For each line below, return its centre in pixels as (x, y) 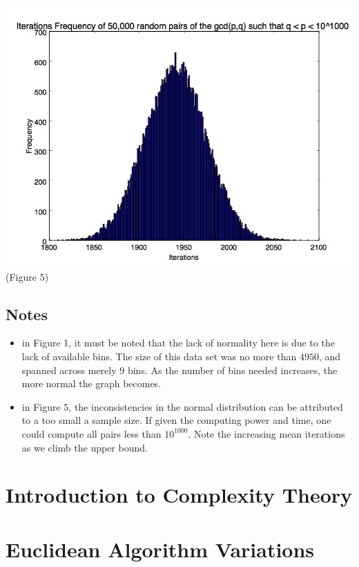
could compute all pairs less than (91, 433)
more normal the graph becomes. (91, 383)
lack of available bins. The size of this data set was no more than (159, 356)
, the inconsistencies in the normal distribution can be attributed (206, 406)
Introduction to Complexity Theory (179, 495)
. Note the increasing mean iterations (266, 433)
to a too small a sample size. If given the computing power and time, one (176, 420)
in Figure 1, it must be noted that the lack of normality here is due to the (178, 343)
